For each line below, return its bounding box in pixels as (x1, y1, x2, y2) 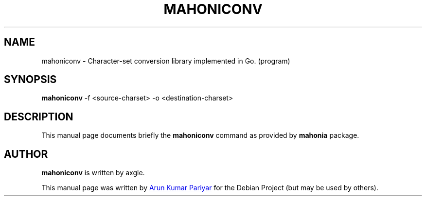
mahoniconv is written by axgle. (41, 168, 145, 177)
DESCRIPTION (4, 110, 73, 123)
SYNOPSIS (4, 73, 57, 86)
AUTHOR (4, 148, 48, 160)
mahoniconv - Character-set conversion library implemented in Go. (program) (41, 56, 290, 65)
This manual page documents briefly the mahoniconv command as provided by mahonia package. (41, 131, 359, 140)
